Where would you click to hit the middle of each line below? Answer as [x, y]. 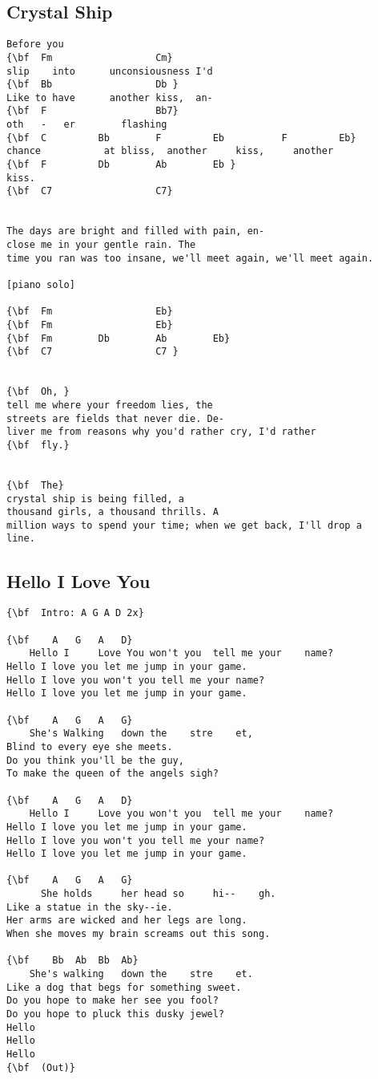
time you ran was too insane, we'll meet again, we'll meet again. [190, 258]
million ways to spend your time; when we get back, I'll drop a [184, 525]
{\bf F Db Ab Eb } [121, 165]
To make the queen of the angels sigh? [113, 774]
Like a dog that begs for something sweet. [124, 987]
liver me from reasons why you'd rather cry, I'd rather [161, 432]
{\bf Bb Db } [92, 85]
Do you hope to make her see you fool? [113, 1001]
